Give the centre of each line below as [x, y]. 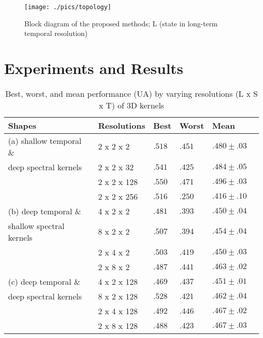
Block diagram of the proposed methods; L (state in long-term [121, 23]
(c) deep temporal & [44, 281]
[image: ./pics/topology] [68, 7]
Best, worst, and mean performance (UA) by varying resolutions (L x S [131, 93]
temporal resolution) [56, 33]
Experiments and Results [94, 68]
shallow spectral [36, 226]
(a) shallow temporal [45, 140]
